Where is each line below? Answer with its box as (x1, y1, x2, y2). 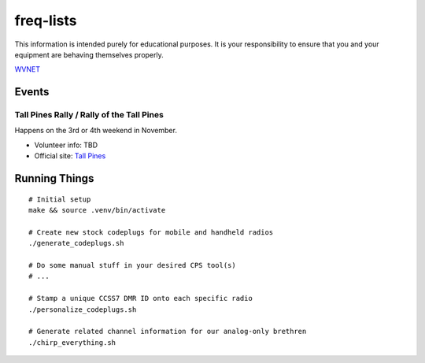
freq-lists (14, 12, 77, 29)
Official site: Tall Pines (34, 151, 106, 161)
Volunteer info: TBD (34, 140, 98, 150)
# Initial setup (28, 194, 91, 204)
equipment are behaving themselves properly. (14, 50, 164, 59)
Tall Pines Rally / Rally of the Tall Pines (14, 109, 164, 120)
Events (14, 85, 50, 98)
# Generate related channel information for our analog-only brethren (28, 327, 307, 336)
